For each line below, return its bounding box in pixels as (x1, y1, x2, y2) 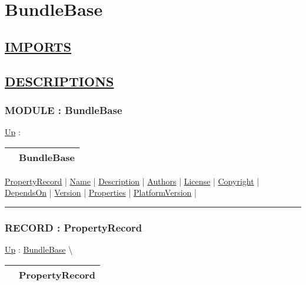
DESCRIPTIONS (5, 72, 114, 90)
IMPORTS (5, 37, 72, 55)
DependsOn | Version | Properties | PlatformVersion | (5, 186, 197, 199)
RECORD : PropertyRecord (5, 220, 142, 234)
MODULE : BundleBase (5, 102, 122, 117)
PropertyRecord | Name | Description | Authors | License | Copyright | (5, 175, 260, 187)
